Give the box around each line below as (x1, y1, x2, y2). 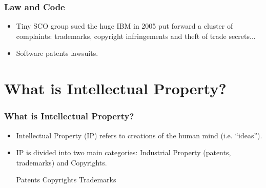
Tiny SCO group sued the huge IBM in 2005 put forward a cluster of (16, 20, 233, 31)
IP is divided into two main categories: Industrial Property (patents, (16, 147, 231, 158)
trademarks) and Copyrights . (16, 157, 107, 168)
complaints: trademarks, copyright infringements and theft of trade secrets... (16, 30, 256, 41)
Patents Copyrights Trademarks (16, 174, 116, 185)
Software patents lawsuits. (16, 48, 98, 58)
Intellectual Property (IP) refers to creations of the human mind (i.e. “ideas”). (16, 130, 262, 140)
